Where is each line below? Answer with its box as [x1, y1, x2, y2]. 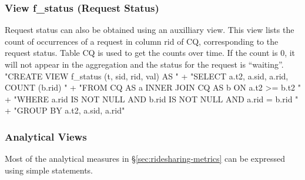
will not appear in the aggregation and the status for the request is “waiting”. [5, 58, 284, 70]
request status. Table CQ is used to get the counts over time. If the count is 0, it [5, 46, 296, 59]
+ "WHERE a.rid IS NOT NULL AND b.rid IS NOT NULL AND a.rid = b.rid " [5, 92, 299, 105]
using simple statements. [5, 164, 93, 176]
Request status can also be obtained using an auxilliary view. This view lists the [5, 24, 294, 36]
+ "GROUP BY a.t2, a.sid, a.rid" [5, 104, 125, 116]
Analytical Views [5, 129, 87, 144]
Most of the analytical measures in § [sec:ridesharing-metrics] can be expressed [5, 152, 285, 165]
